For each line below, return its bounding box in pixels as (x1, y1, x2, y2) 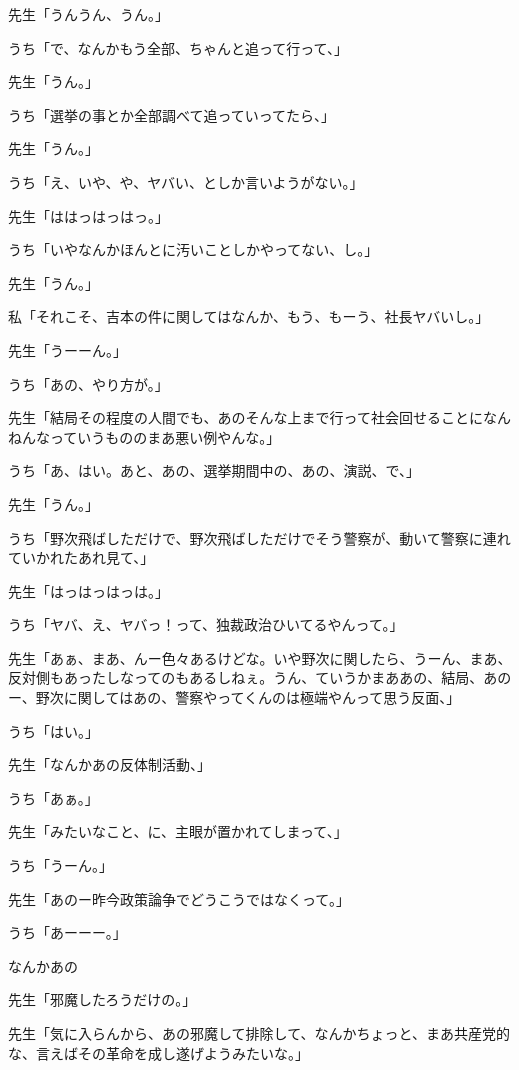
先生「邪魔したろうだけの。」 (8, 989, 197, 1010)
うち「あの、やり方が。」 (8, 373, 169, 394)
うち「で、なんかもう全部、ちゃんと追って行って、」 (8, 37, 348, 58)
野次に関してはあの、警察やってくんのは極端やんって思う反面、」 (35, 687, 461, 708)
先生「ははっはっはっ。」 (8, 205, 169, 226)
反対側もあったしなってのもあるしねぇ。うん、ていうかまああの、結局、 (8, 667, 484, 688)
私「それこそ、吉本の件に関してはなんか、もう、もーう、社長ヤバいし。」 (8, 306, 490, 327)
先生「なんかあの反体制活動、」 (8, 754, 211, 775)
